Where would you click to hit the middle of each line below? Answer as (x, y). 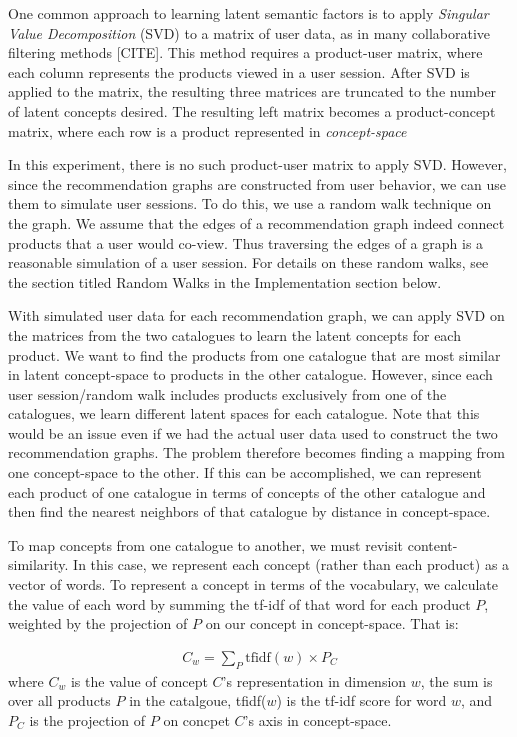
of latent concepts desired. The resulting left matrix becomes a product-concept (252, 110)
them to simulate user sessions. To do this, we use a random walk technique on (250, 203)
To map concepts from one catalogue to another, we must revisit (206, 544)
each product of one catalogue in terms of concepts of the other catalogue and (247, 491)
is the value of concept (139, 680)
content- (432, 544)
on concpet (196, 719)
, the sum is (456, 680)
